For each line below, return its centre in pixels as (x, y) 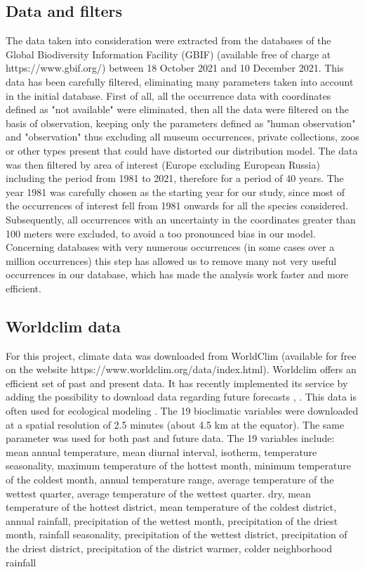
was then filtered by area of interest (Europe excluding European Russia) (163, 164)
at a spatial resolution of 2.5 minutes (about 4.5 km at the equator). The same (175, 424)
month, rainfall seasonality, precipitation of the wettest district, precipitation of (177, 534)
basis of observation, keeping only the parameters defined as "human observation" (181, 123)
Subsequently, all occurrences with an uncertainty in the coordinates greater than (181, 219)
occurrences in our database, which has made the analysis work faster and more (177, 274)
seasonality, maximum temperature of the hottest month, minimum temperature (178, 466)
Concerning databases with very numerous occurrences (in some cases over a (170, 247)
